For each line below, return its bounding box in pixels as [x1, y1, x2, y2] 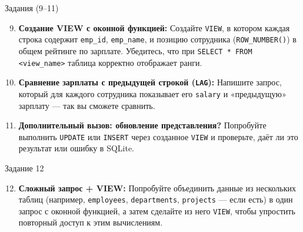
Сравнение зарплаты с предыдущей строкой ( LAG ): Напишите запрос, [18, 76, 282, 88]
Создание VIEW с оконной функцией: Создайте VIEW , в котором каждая [18, 21, 290, 34]
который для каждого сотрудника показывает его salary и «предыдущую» [18, 87, 287, 100]
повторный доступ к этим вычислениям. [18, 216, 163, 228]
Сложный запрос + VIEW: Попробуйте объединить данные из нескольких [18, 181, 296, 194]
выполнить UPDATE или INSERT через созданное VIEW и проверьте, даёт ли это [18, 130, 298, 142]
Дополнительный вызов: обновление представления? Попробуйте [18, 119, 267, 131]
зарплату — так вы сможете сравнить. [18, 99, 155, 111]
